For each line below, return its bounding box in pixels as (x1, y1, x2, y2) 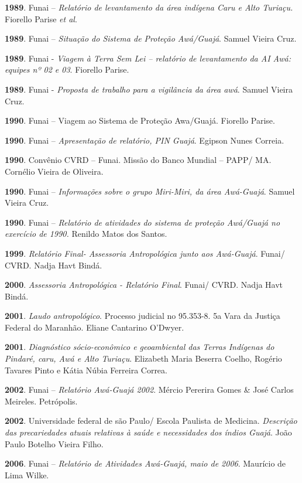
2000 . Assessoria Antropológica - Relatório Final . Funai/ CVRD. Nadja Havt (5, 278, 283, 291)
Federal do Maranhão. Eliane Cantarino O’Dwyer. (5, 321, 184, 333)
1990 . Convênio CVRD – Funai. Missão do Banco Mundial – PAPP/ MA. (5, 154, 272, 166)
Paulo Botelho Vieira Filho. (5, 437, 104, 450)
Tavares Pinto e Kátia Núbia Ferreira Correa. (5, 363, 167, 376)
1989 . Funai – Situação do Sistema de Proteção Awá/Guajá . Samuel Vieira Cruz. (5, 32, 297, 45)
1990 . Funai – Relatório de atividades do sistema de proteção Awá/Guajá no (5, 216, 280, 228)
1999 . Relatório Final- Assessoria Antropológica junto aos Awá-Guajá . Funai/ (5, 247, 285, 259)
